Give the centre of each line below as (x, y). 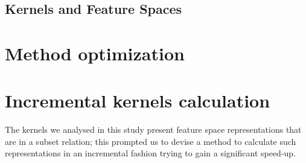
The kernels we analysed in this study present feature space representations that (153, 129)
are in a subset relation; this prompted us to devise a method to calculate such (151, 141)
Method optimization (95, 53)
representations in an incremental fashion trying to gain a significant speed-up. (151, 153)
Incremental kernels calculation (138, 101)
